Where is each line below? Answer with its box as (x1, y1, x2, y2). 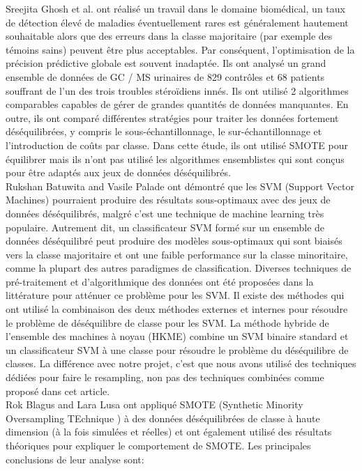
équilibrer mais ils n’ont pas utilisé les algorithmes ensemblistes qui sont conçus (6, 151, 345, 166)
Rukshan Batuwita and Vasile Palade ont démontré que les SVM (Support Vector (6, 178, 354, 193)
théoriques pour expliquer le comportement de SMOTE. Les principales (6, 438, 311, 452)
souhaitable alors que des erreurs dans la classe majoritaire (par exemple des (6, 29, 333, 43)
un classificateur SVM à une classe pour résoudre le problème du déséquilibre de (6, 342, 349, 357)
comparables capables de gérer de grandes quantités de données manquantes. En (6, 97, 349, 111)
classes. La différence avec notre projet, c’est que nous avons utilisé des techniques (6, 356, 356, 371)
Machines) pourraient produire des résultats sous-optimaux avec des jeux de (6, 192, 331, 207)
